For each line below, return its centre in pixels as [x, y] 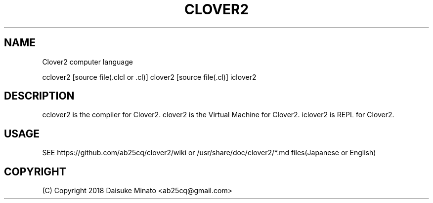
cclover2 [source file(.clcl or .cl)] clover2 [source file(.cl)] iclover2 [149, 77]
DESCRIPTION [39, 96]
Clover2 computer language [87, 62]
